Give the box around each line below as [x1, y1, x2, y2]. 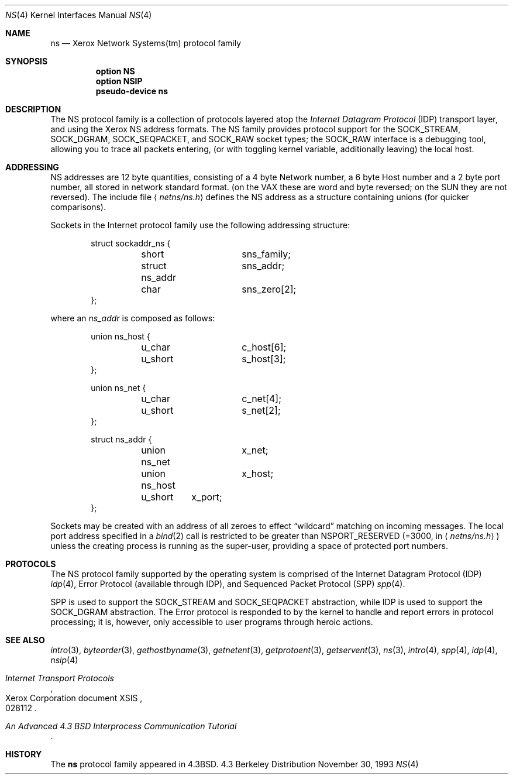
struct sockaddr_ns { [91, 238, 171, 248]
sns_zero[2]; [242, 283, 297, 295]
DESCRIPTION [5, 104, 61, 114]
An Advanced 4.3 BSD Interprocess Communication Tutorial [5, 721, 237, 731]
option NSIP [95, 76, 143, 86]
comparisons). [50, 202, 106, 212]
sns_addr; [242, 260, 285, 272]
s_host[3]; [242, 353, 286, 365]
